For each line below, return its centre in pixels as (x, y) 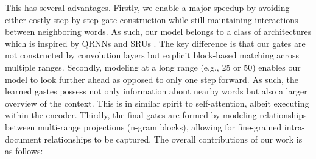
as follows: (24, 151)
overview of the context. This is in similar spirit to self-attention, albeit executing (157, 103)
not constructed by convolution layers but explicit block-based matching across (152, 55)
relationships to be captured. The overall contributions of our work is (173, 139)
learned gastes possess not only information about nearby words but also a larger (156, 91)
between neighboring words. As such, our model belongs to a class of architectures (158, 31)
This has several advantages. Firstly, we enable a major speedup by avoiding (147, 7)
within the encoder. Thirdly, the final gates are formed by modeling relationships (156, 115)
